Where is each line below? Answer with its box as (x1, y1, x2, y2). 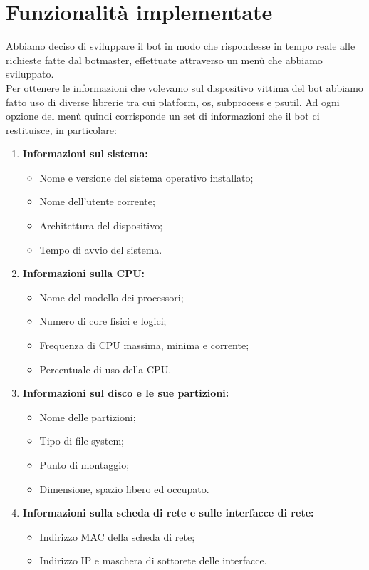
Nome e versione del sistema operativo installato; (39, 170, 254, 185)
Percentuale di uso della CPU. (39, 361, 172, 376)
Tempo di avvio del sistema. (39, 242, 162, 256)
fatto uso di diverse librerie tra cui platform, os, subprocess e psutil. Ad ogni (6, 94, 340, 109)
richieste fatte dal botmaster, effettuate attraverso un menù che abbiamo (6, 52, 323, 67)
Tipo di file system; (39, 433, 124, 448)
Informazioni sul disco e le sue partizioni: (22, 385, 229, 400)
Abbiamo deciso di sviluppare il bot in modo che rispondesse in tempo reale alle (6, 38, 355, 53)
